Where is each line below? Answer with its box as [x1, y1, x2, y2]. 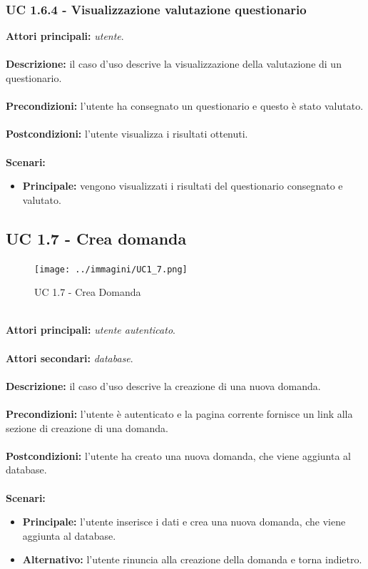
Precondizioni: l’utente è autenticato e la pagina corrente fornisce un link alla [6, 406, 353, 421]
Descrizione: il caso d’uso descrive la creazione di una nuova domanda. [6, 378, 321, 393]
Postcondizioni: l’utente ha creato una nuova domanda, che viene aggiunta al [6, 448, 351, 463]
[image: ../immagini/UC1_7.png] [34, 264, 188, 275]
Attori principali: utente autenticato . [6, 322, 175, 337]
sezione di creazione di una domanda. [6, 420, 169, 435]
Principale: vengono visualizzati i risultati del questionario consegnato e [22, 178, 343, 193]
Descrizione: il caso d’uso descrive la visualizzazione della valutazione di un [6, 56, 342, 71]
